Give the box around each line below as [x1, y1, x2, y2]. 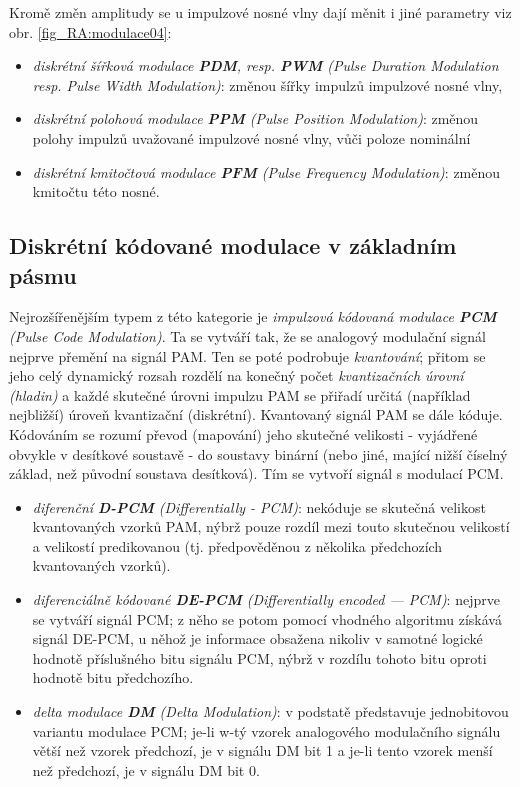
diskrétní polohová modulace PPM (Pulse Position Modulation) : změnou [32, 108, 479, 129]
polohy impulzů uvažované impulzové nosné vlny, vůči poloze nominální [32, 127, 471, 148]
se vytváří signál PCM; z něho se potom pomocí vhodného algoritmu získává [32, 608, 502, 629]
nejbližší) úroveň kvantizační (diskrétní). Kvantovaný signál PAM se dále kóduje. [9, 404, 503, 425]
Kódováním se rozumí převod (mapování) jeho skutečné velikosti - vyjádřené [9, 423, 478, 444]
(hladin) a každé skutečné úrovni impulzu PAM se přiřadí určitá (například [9, 384, 471, 405]
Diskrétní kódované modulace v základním [9, 230, 457, 261]
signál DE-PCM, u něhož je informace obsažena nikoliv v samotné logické [32, 628, 483, 649]
